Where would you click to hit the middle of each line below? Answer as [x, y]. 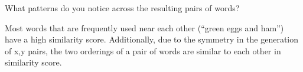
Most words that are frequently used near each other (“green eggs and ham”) [144, 27]
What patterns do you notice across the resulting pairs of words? [122, 8]
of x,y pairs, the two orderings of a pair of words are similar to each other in [143, 50]
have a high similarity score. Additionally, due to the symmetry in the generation [152, 39]
